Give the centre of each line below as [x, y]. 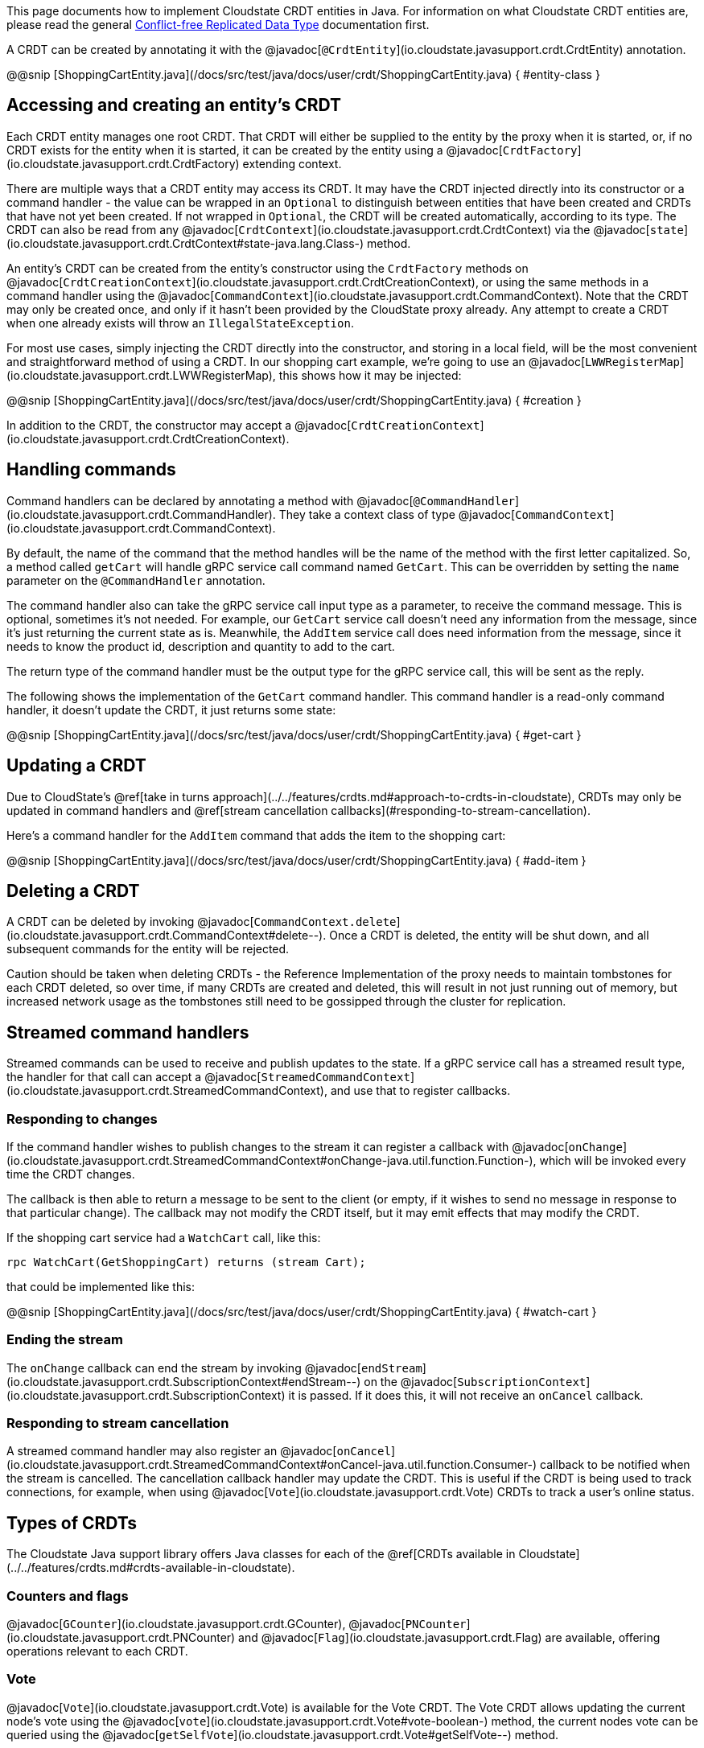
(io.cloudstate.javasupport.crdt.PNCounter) [121, 1638]
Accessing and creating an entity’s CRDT [174, 105]
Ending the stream [65, 1340]
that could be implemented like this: [101, 1286]
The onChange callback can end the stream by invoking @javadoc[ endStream [214, 1368]
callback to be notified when [615, 1465]
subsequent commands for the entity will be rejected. [148, 949]
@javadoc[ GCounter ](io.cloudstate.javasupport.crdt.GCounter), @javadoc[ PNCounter [237, 1624]
